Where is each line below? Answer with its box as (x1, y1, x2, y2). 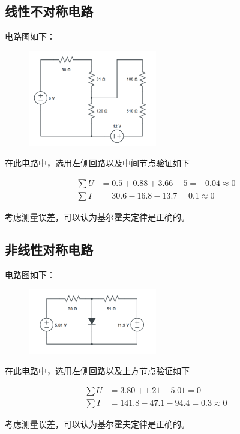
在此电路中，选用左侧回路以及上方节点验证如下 (5, 364, 190, 376)
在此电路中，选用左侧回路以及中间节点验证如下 (5, 157, 190, 169)
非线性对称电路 (5, 240, 93, 259)
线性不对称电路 (5, 2, 93, 20)
